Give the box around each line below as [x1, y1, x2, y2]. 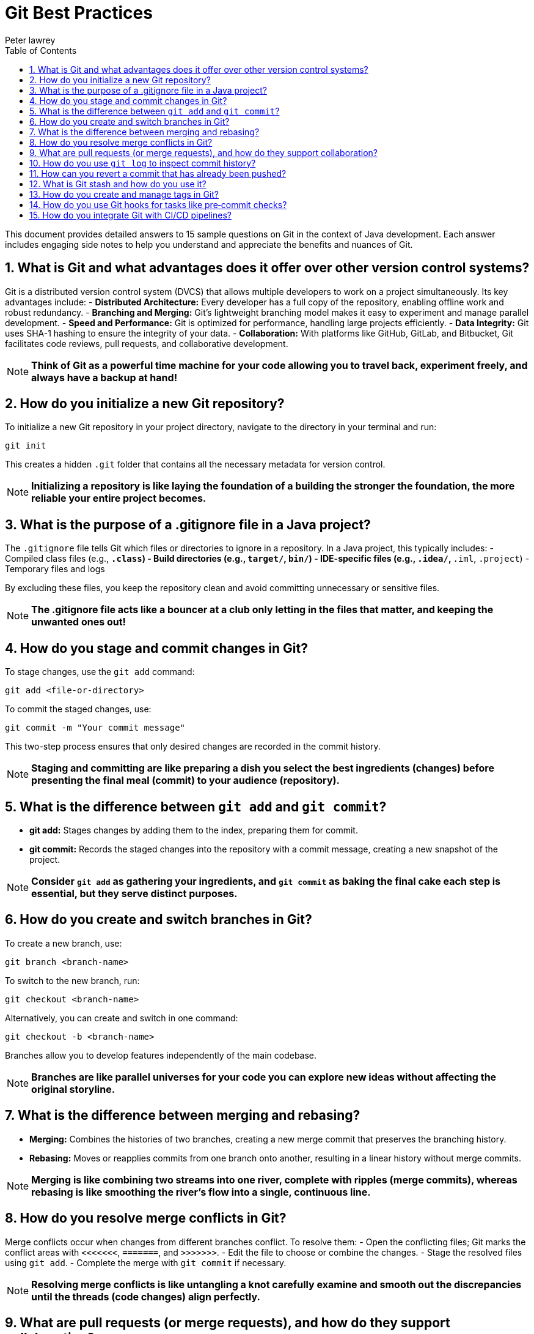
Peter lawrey [5, 34, 56, 45]
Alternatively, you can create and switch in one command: [5, 1012, 238, 1023]
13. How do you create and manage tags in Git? [29, 188, 219, 199]
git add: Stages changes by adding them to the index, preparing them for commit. [29, 824, 358, 835]
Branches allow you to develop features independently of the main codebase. [5, 1049, 317, 1060]
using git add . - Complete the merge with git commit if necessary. [5, 1257, 287, 1268]
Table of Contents [5, 45, 77, 56]
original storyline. [31, 1082, 115, 1095]
